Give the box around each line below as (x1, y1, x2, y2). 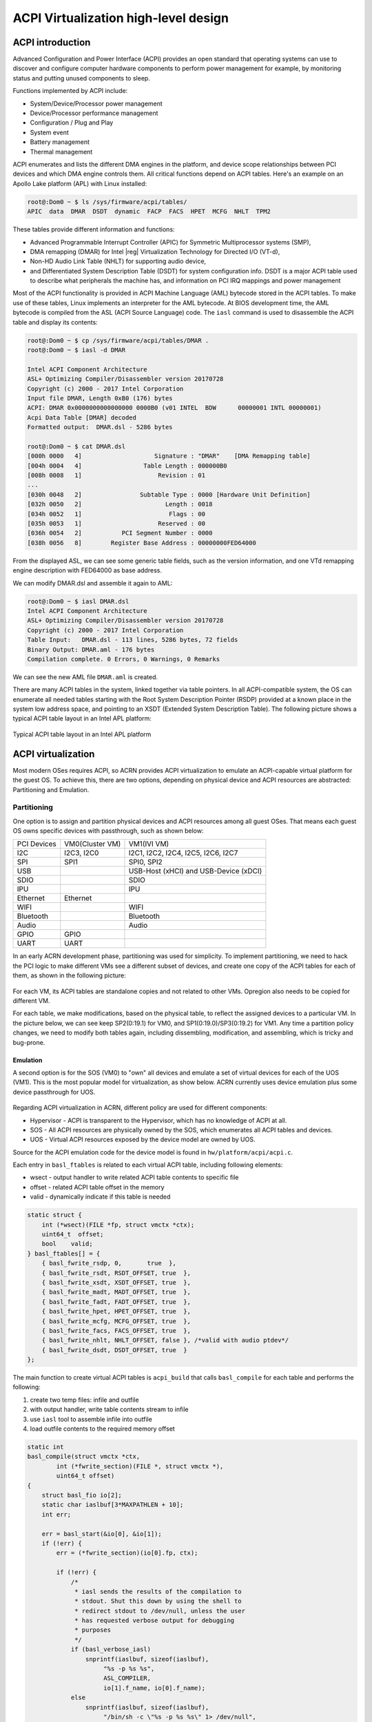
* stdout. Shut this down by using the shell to (74, 1597, 242, 1605)
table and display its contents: (12, 318, 98, 326)
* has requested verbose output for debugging (74, 1617, 235, 1625)
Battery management (30, 138, 90, 146)
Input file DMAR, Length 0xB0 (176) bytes (27, 394, 173, 402)
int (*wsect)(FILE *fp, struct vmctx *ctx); (41, 1221, 195, 1229)
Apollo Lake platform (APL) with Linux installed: (12, 179, 147, 187)
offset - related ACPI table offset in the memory (30, 1183, 165, 1191)
